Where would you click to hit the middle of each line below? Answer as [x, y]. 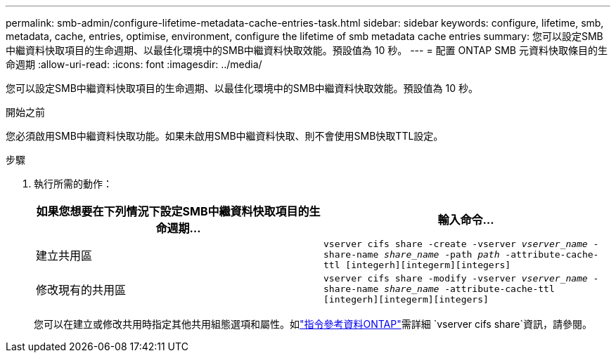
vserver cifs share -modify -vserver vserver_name [456, 278]
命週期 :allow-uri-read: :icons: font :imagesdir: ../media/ [134, 64]
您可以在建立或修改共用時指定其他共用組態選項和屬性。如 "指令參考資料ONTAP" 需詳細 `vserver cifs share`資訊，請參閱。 [313, 324]
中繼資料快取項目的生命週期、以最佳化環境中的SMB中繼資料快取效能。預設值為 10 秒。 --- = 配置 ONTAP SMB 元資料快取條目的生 [307, 50]
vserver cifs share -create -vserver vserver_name [456, 244]
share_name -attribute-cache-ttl [469, 289]
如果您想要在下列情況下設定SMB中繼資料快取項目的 [173, 211]
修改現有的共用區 [81, 290]
